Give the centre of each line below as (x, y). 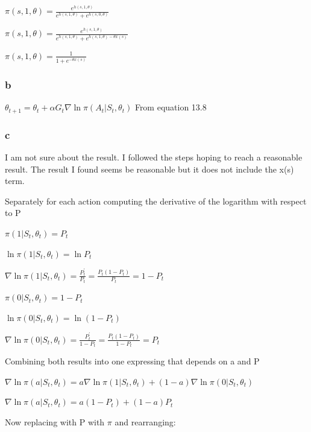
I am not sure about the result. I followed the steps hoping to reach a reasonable (154, 157)
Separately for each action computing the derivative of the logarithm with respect (156, 201)
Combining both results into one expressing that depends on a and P (132, 361)
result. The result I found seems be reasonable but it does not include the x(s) (149, 169)
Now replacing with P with (55, 422)
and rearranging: (145, 422)
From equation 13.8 (171, 107)
